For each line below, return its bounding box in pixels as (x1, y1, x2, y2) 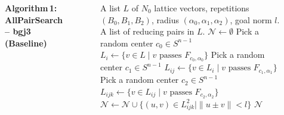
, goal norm (230, 13, 272, 26)
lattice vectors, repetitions (154, 2, 249, 14)
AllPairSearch (5, 13, 63, 26)
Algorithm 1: (5, 2, 57, 14)
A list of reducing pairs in (100, 25, 195, 38)
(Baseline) (5, 36, 47, 49)
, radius (151, 13, 179, 26)
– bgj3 (5, 25, 31, 38)
